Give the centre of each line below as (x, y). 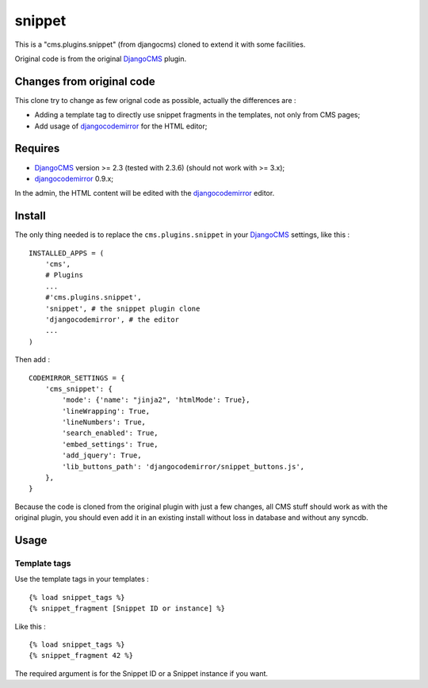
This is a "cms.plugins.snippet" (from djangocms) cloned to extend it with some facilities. (160, 44)
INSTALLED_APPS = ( (67, 253)
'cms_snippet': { (78, 389)
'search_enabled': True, (110, 433)
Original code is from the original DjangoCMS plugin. (101, 59)
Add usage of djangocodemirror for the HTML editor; (121, 126)
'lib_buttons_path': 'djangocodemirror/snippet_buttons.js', (183, 466)
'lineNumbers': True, (104, 422)
